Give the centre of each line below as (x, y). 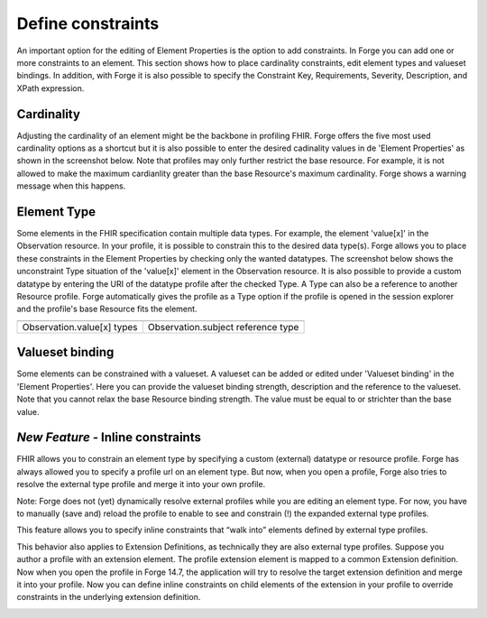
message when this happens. (71, 186)
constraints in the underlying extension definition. (109, 597)
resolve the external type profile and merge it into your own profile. (141, 484)
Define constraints (88, 23)
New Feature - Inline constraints (109, 438)
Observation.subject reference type (223, 327)
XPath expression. (51, 88)
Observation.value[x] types (80, 327)
